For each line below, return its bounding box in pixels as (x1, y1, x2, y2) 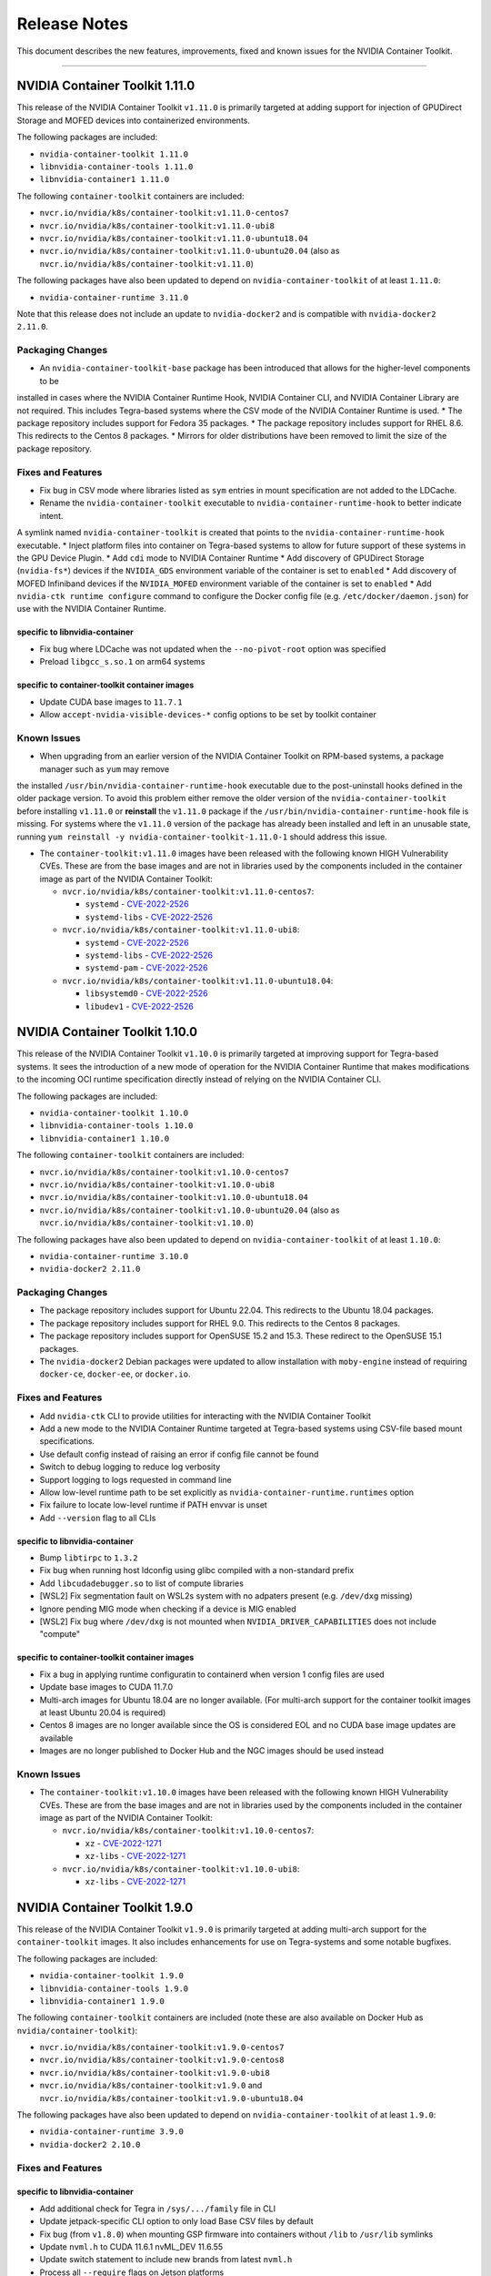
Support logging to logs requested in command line (39, 1474, 232, 1485)
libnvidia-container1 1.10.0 (39, 1133, 170, 1143)
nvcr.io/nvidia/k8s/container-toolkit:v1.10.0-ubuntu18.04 (39, 1193, 309, 1203)
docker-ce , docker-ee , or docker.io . (39, 1368, 191, 1379)
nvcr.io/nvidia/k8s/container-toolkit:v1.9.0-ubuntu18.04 (39, 2093, 304, 2103)
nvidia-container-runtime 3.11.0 (39, 292, 189, 302)
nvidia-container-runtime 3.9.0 (39, 2127, 184, 2137)
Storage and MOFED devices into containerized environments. (16, 115, 250, 126)
